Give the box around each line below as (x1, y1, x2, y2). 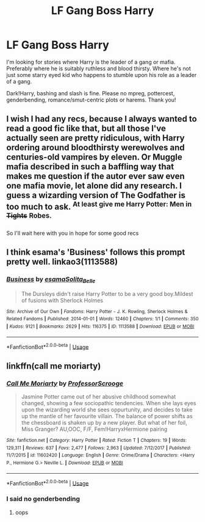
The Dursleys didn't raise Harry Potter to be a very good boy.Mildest (21, 290, 193, 297)
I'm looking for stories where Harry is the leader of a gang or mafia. (6, 58, 176, 65)
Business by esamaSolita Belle (6, 275, 96, 285)
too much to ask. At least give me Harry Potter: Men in (6, 200, 192, 212)
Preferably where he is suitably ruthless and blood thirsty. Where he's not (6, 65, 191, 72)
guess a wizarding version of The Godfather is (6, 190, 186, 200)
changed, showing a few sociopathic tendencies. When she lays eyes (21, 400, 196, 407)
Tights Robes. (6, 211, 52, 220)
